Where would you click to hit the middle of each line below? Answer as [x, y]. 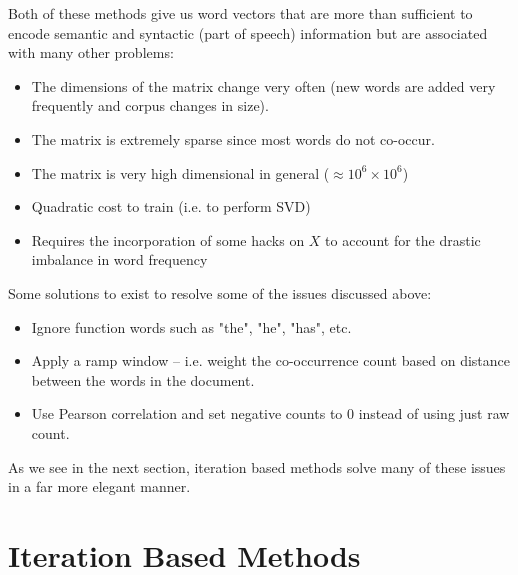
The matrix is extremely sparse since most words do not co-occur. [233, 138]
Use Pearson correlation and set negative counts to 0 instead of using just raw [270, 413]
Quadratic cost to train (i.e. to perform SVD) [171, 206]
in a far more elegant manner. [99, 486]
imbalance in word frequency [119, 259]
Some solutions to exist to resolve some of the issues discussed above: [220, 292]
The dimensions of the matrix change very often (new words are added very [263, 85]
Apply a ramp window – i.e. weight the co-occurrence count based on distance [270, 360]
